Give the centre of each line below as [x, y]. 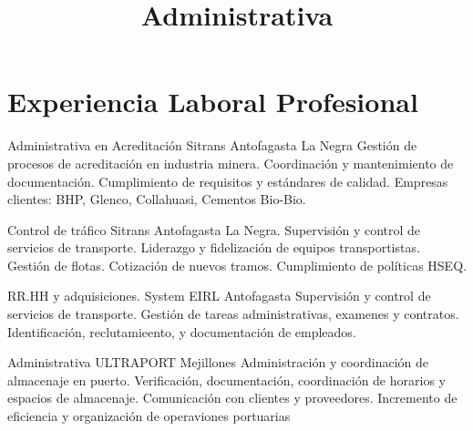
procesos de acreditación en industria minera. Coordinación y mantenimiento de [231, 163]
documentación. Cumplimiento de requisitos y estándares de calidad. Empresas [228, 181]
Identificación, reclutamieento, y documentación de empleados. [182, 331]
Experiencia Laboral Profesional [213, 102]
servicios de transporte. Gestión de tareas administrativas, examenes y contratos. [233, 314]
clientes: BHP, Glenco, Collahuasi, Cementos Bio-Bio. [157, 199]
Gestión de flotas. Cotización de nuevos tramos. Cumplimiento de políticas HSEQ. [237, 265]
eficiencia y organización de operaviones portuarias [149, 416]
